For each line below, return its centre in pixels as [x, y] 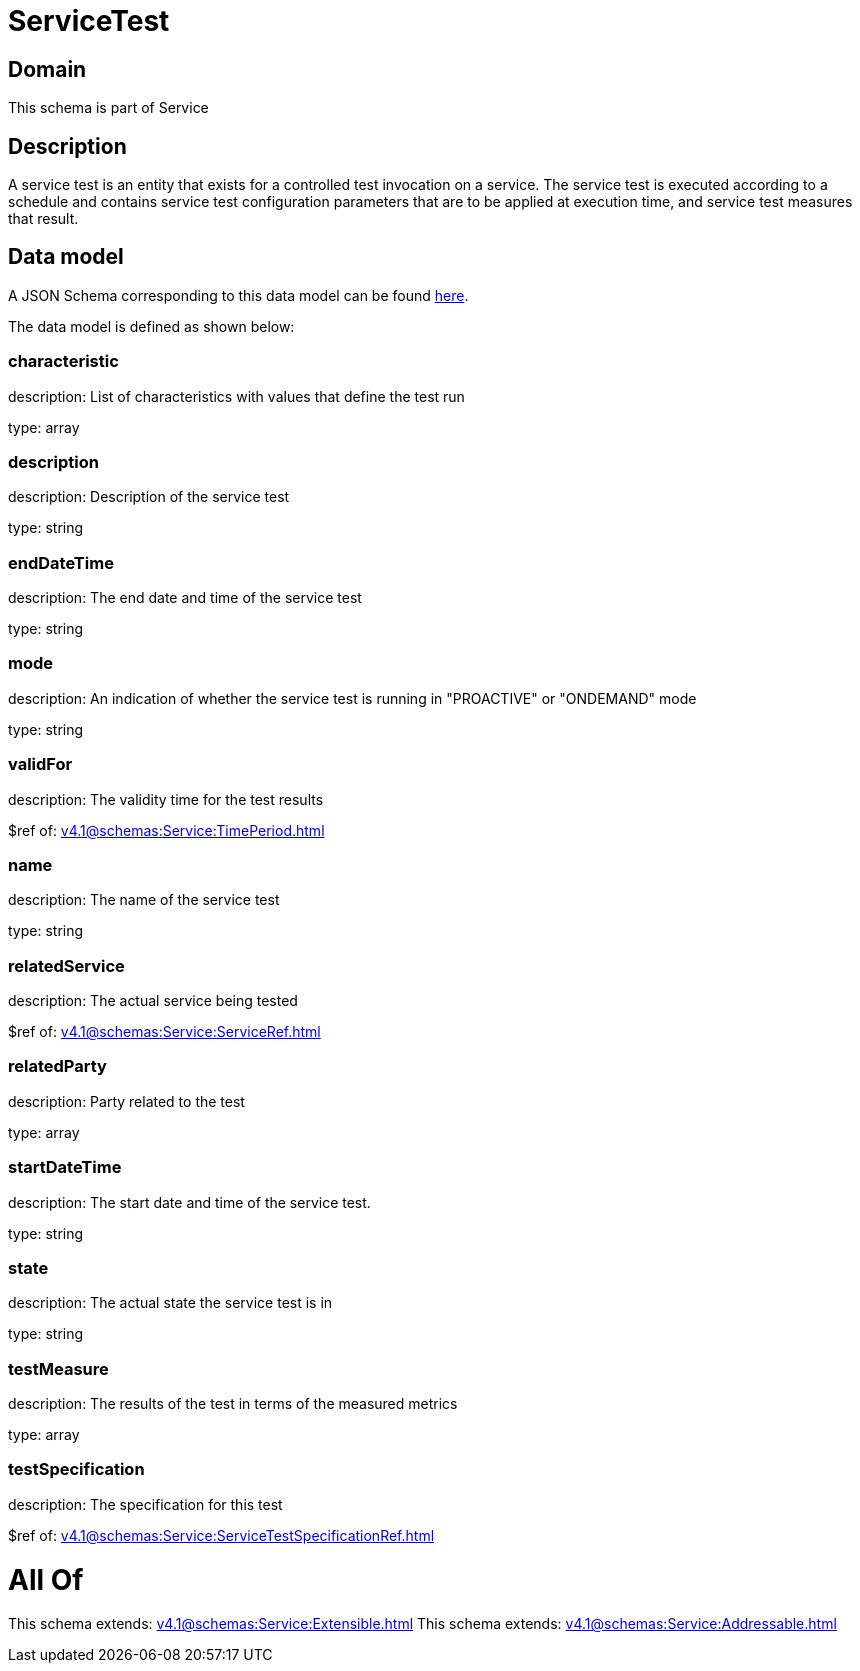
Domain [47, 69]
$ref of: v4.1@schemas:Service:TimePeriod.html [166, 830]
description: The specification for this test [145, 1504]
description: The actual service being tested [153, 1001]
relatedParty [57, 1066]
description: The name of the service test [144, 900]
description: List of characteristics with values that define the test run [236, 396]
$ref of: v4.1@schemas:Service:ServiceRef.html [164, 1032]
